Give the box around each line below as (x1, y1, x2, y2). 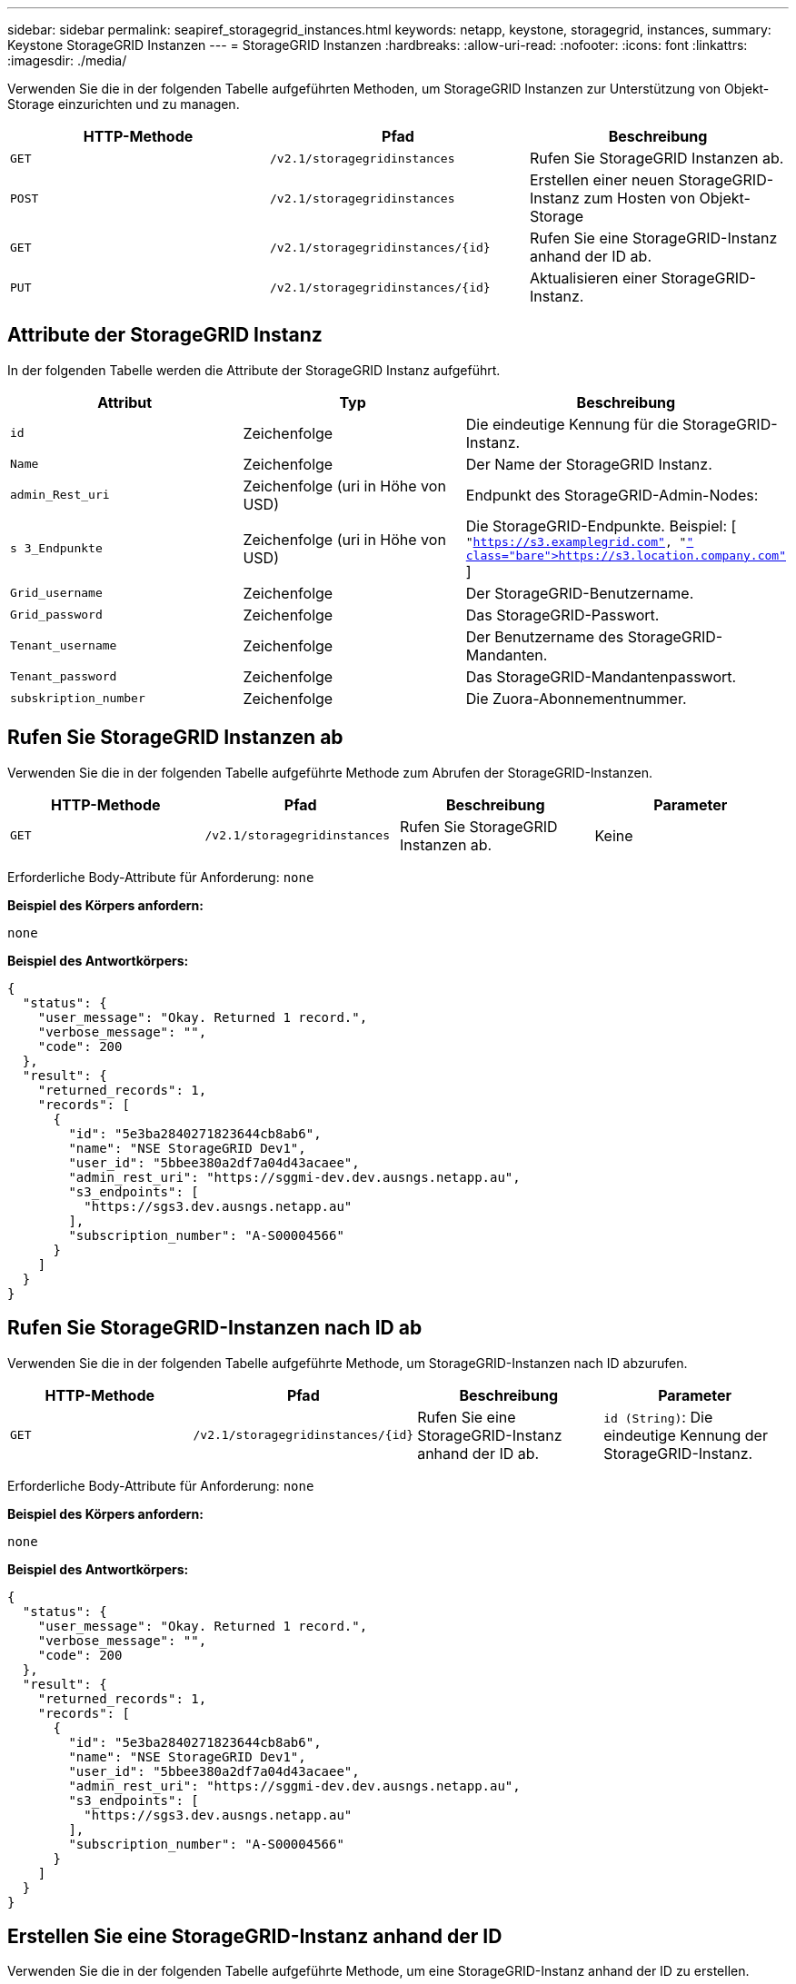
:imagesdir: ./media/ (7, 53, 127, 68)
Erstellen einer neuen (529, 171, 675, 189)
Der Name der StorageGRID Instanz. (465, 454, 712, 473)
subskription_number (10, 691, 145, 706)
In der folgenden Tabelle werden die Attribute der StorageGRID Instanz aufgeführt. (7, 362, 501, 378)
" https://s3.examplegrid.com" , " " (465, 534, 694, 549)
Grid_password (10, 608, 103, 622)
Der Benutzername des (465, 627, 624, 646)
